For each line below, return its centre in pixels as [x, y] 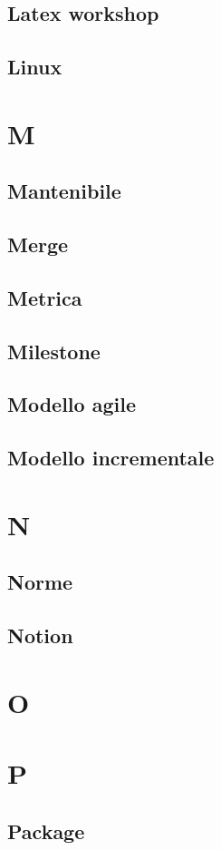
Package [46, 830]
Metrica [45, 297]
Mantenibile [64, 191]
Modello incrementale [111, 458]
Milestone [54, 351]
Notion [40, 635]
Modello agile [72, 404]
